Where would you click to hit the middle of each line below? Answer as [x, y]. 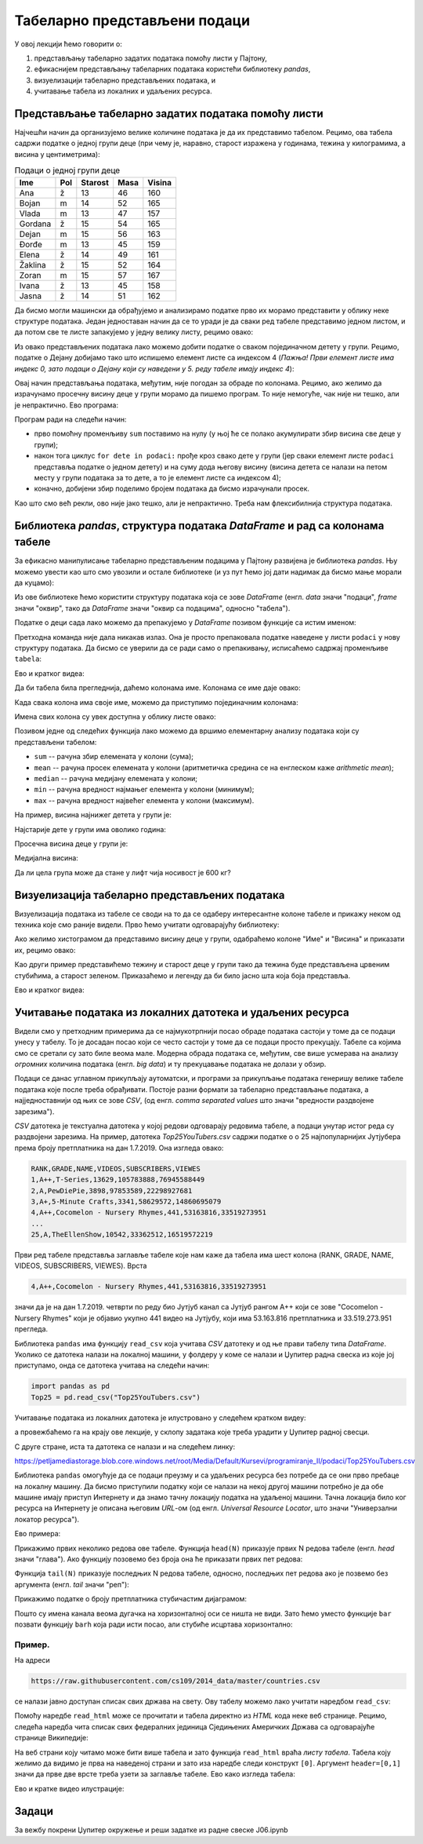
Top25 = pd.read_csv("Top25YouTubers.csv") [116, 1397]
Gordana [35, 224]
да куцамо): [34, 583]
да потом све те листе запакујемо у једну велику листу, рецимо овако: [134, 332]
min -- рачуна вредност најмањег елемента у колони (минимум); [144, 790]
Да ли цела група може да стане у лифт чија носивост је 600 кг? [123, 872]
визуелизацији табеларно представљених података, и [125, 80]
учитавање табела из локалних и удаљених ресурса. [123, 91]
